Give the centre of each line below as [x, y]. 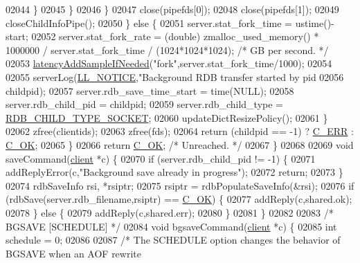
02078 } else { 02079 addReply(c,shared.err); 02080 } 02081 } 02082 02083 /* [170, 212]
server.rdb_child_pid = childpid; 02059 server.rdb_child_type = [145, 104]
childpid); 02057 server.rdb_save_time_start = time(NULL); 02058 [150, 90]
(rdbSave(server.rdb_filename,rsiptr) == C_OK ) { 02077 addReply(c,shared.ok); [179, 199]
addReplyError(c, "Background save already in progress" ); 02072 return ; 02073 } [174, 172]
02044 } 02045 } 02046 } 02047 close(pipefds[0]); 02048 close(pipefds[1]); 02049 [172, 9]
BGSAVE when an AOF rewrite [73, 253]
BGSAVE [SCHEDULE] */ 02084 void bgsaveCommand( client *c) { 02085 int [171, 226]
